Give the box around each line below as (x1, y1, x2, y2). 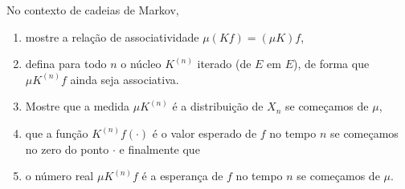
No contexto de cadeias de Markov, (6, 2, 179, 18)
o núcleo (121, 55, 162, 72)
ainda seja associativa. (70, 70, 179, 87)
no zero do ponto (25, 140, 109, 157)
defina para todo (25, 55, 107, 72)
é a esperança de (141, 167, 223, 184)
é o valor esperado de (152, 124, 257, 141)
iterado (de (197, 55, 252, 72)
